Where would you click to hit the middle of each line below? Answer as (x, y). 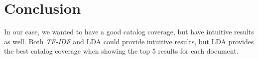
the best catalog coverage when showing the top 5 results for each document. (121, 51)
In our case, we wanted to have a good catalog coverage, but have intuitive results (129, 32)
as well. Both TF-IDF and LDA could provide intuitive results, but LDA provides (129, 41)
